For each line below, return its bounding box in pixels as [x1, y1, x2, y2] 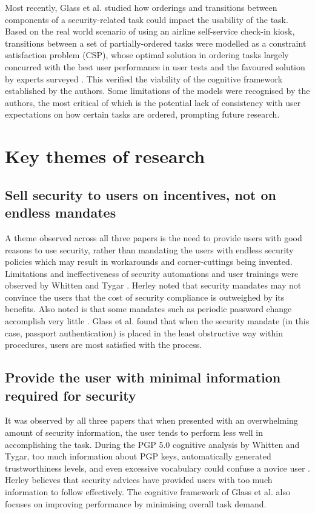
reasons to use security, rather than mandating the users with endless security [5, 243, 294, 256]
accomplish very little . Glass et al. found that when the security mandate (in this [5, 315, 310, 327]
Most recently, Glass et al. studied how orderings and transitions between [5, 1, 277, 13]
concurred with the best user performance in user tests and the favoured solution [5, 60, 305, 73]
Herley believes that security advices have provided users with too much [5, 473, 273, 486]
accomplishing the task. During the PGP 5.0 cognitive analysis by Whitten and [5, 438, 300, 450]
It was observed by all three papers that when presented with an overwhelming [5, 414, 298, 427]
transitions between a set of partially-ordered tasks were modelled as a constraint [5, 36, 307, 49]
